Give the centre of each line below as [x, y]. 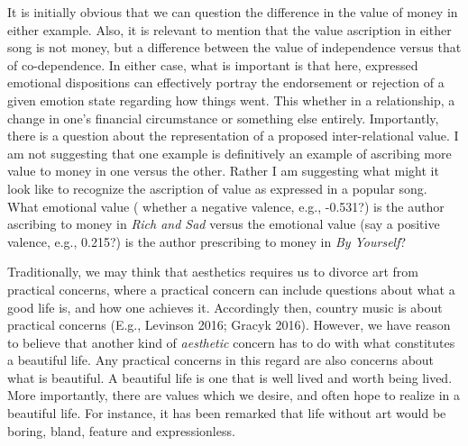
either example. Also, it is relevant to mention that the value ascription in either [229, 29]
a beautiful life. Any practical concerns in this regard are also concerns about [221, 360]
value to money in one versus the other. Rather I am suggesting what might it [223, 171]
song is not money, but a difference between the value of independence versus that [234, 47]
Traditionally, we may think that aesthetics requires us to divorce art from [213, 272]
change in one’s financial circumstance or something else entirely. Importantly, [223, 118]
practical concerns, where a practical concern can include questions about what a [231, 289]
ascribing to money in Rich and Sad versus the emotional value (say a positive [224, 224]
